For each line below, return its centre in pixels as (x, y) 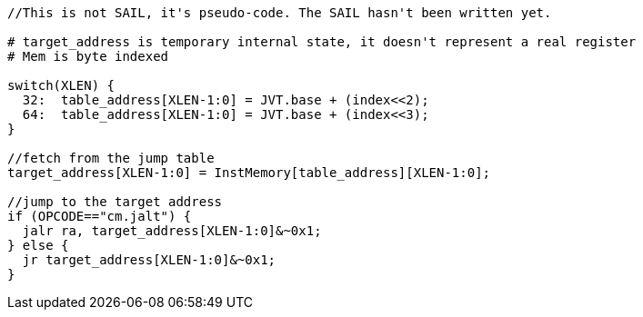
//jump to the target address (115, 202)
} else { (38, 245)
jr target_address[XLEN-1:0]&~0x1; (149, 260)
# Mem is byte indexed (88, 56)
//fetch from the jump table (111, 158)
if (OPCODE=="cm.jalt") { (100, 216)
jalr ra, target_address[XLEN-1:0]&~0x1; (172, 231)
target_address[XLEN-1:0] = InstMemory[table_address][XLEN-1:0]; (249, 173)
